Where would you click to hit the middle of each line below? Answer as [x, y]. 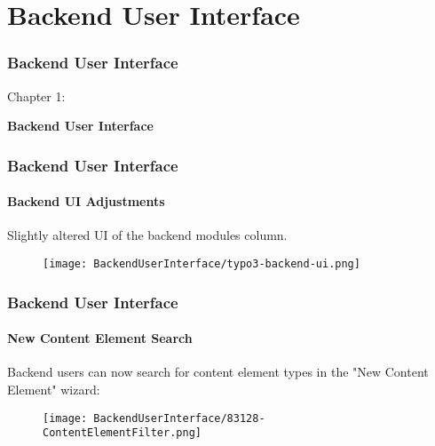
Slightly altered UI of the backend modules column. [147, 235]
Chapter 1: [36, 96]
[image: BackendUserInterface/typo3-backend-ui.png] [202, 264]
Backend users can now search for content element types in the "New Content [218, 372]
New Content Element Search [100, 338]
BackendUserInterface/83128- [179, 418]
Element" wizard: [54, 389]
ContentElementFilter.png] [122, 433]
